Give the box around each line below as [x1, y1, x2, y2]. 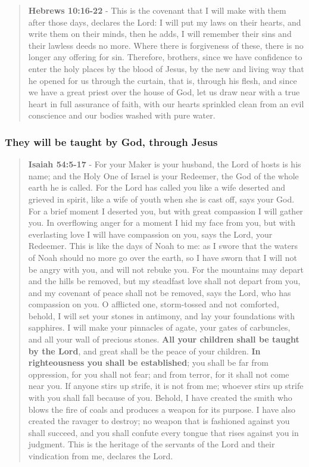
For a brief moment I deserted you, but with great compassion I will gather [28, 204, 303, 217]
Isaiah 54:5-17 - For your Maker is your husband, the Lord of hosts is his [28, 158, 301, 170]
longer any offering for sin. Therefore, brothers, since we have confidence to [28, 51, 302, 63]
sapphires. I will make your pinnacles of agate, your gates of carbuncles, [28, 321, 291, 334]
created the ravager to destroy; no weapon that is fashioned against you [28, 415, 290, 427]
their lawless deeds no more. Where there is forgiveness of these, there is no [28, 39, 304, 51]
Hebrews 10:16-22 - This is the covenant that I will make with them [28, 4, 286, 16]
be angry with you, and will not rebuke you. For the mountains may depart [28, 263, 304, 275]
